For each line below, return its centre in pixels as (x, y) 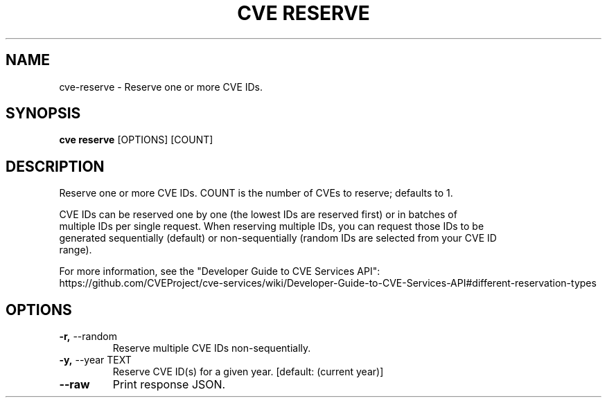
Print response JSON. (169, 385)
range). (76, 250)
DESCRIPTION (55, 166)
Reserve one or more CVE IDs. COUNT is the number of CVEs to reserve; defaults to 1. (256, 193)
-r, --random (88, 337)
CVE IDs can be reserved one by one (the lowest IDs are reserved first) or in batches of (258, 215)
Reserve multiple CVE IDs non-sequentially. (212, 348)
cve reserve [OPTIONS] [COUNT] (136, 140)
